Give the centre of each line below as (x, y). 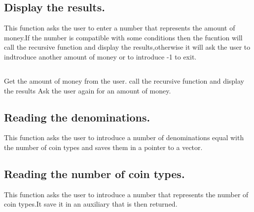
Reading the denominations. (77, 117)
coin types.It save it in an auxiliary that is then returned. (91, 204)
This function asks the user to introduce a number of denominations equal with (124, 137)
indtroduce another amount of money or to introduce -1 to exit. (100, 56)
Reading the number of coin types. (94, 173)
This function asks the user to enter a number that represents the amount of (120, 28)
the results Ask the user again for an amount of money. (88, 90)
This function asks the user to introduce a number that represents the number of (126, 194)
